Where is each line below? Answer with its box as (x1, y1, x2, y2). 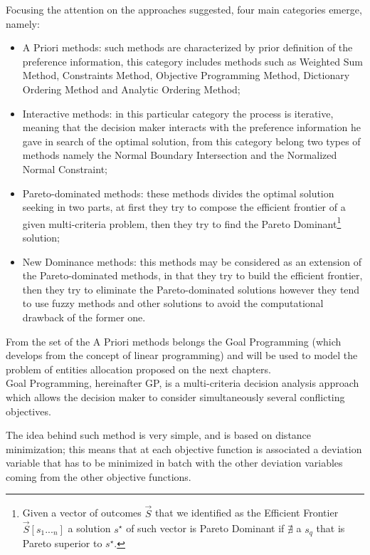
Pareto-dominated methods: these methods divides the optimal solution (22, 185, 334, 200)
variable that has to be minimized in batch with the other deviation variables (6, 455, 343, 470)
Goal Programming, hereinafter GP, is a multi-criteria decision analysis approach (6, 375, 359, 390)
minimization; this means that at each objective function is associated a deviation (6, 441, 362, 456)
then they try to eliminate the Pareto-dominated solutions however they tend (22, 281, 360, 296)
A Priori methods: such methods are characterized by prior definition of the (22, 40, 353, 55)
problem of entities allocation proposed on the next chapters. (6, 361, 271, 376)
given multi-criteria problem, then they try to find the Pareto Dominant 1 (22, 214, 342, 231)
